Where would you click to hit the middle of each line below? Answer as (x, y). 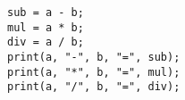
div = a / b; (46, 42)
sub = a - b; (46, 12)
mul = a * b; (46, 27)
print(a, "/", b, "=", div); (94, 87)
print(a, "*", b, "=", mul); (94, 72)
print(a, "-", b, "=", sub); (94, 57)
